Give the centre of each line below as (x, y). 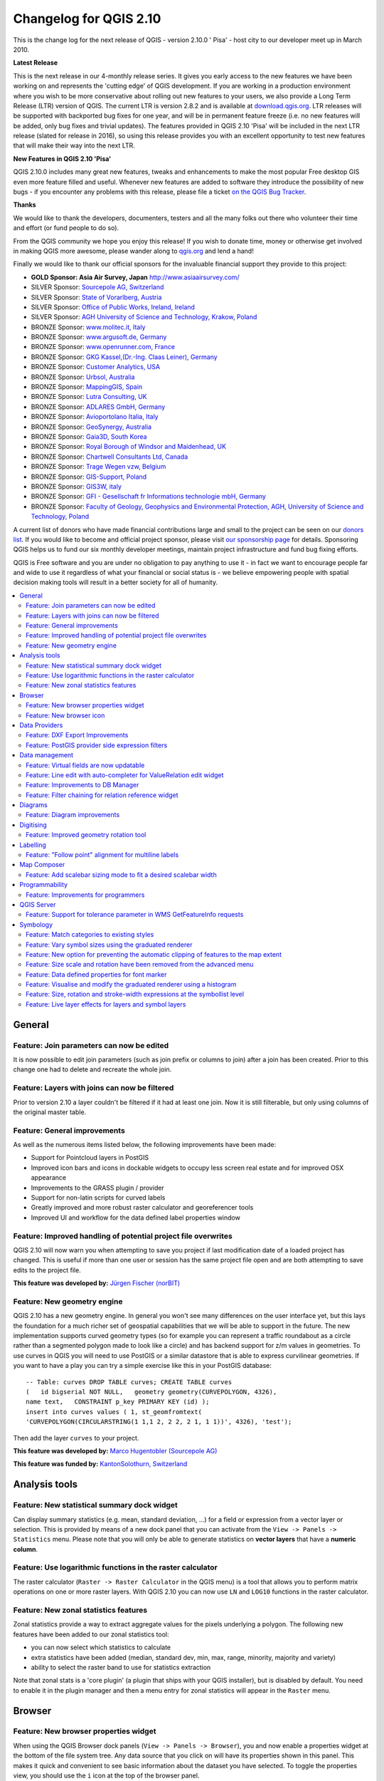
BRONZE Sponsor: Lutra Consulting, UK (89, 397)
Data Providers (41, 725)
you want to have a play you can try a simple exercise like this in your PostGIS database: (142, 1366)
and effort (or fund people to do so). (66, 228)
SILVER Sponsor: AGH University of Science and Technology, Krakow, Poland (144, 317)
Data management (47, 755)
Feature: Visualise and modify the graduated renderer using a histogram (131, 985)
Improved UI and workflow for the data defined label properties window (136, 1217)
